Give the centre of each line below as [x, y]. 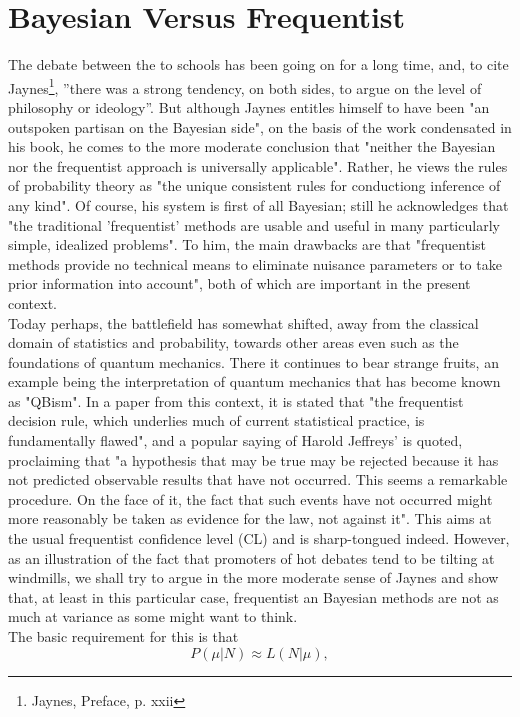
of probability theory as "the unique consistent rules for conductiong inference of [254, 185]
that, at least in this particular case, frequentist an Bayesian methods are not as [253, 596]
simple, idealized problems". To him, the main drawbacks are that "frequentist [247, 244]
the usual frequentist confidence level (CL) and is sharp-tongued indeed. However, [259, 538]
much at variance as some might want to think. [153, 616]
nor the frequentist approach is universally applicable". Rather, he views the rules [258, 165]
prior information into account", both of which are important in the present [239, 283]
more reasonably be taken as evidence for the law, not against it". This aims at [250, 518]
